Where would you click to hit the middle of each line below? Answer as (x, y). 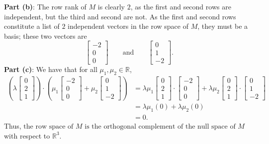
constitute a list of (32, 26)
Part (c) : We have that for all (51, 69)
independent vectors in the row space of (128, 26)
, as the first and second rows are (181, 6)
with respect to (27, 135)
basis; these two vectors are (45, 36)
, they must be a (223, 26)
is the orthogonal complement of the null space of (160, 127)
